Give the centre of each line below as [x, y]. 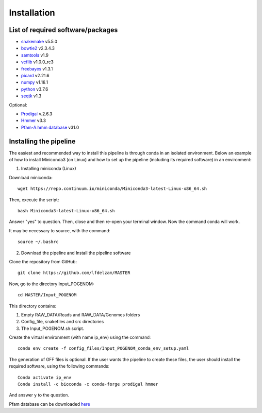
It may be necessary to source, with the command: [60, 230]
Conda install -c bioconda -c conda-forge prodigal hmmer [88, 384]
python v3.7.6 [35, 89]
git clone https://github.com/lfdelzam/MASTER [74, 273]
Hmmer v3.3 [33, 120]
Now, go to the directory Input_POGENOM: [51, 284]
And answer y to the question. [39, 395]
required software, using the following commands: [59, 366]
